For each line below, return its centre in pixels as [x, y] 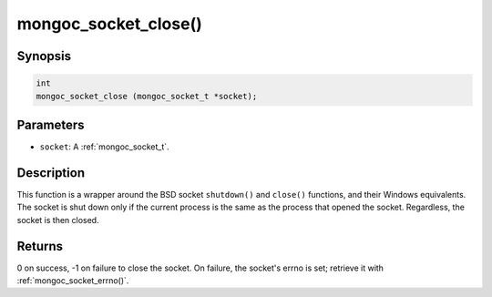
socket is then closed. [58, 220]
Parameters [51, 124]
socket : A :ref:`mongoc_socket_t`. [104, 147]
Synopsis [44, 56]
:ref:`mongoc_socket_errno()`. [73, 281]
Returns [40, 246]
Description [51, 173]
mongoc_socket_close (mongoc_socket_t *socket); [147, 96]
